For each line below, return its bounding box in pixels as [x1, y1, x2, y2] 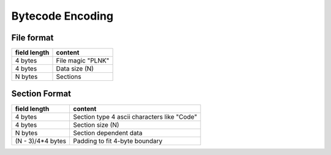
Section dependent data [73, 129, 143, 137]
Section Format [11, 89, 72, 99]
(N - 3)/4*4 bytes [15, 137, 67, 145]
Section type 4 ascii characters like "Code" [73, 112, 197, 121]
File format [11, 32, 54, 43]
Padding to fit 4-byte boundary [73, 137, 162, 145]
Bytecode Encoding [11, 9, 113, 23]
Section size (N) [73, 120, 120, 129]
